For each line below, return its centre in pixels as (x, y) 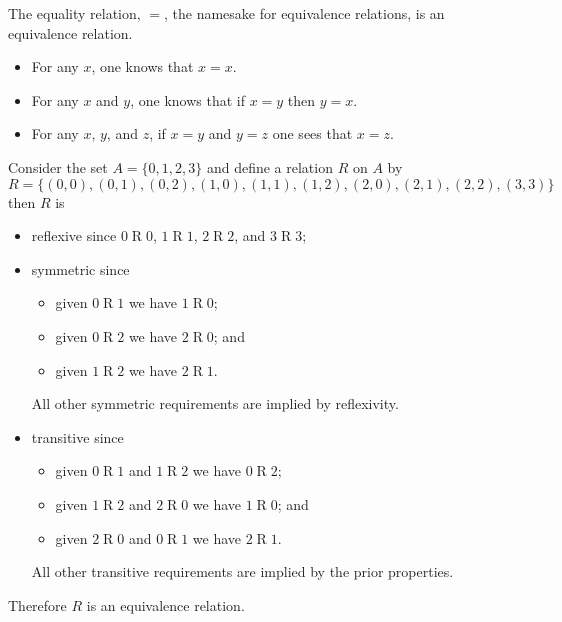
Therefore (37, 604)
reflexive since (74, 235)
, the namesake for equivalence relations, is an (304, 13)
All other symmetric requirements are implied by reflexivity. (215, 403)
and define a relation (269, 166)
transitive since (77, 436)
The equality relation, (74, 13)
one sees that (312, 133)
